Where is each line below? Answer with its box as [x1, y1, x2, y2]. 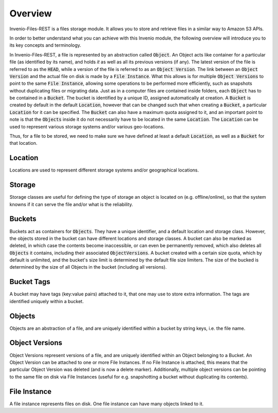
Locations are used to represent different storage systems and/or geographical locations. [9, 167, 199, 173]
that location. [9, 140, 38, 146]
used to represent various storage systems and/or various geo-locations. [9, 123, 165, 129]
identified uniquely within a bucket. [9, 298, 84, 304]
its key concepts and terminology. [9, 42, 82, 48]
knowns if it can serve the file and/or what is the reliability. [9, 201, 133, 208]
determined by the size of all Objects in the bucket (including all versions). [9, 264, 167, 270]
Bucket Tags [9, 277, 50, 286]
